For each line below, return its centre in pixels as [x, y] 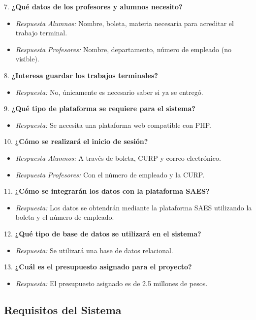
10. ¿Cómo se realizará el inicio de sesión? [76, 141]
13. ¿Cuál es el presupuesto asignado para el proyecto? [98, 267]
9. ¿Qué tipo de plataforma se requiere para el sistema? [100, 108]
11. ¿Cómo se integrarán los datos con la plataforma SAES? [107, 191]
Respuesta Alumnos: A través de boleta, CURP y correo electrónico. [118, 158]
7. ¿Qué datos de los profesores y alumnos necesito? [93, 6]
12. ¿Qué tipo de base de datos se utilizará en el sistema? [103, 233]
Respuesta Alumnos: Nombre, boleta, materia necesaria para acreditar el [125, 23]
